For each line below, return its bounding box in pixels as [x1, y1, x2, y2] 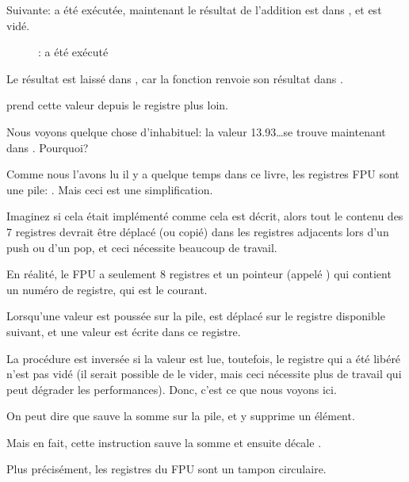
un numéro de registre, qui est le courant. [6, 281, 208, 297]
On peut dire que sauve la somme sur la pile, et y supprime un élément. [6, 407, 355, 424]
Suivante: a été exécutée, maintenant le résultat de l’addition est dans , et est [6, 2, 382, 17]
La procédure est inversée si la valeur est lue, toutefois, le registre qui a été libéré [6, 350, 401, 366]
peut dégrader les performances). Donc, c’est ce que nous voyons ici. [6, 381, 337, 397]
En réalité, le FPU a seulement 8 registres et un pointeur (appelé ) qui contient [6, 266, 392, 282]
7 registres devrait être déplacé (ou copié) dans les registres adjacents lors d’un [6, 223, 389, 239]
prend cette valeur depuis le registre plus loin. [6, 97, 228, 113]
